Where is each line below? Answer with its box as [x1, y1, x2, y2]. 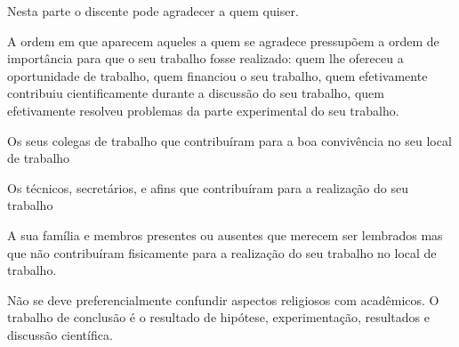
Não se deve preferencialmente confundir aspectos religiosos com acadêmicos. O [7, 290, 439, 309]
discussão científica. [7, 325, 113, 343]
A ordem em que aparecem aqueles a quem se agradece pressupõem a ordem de [7, 31, 439, 50]
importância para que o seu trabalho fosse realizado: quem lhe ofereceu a [7, 49, 404, 68]
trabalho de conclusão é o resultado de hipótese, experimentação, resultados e [7, 308, 430, 327]
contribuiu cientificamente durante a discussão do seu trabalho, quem [7, 84, 384, 102]
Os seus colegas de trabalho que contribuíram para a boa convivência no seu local [7, 131, 452, 149]
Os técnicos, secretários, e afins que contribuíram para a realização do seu [7, 178, 408, 197]
